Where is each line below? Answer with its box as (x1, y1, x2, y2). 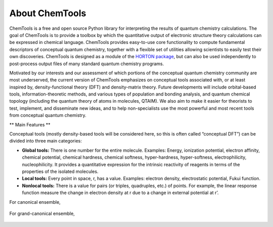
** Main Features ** (9, 121, 51, 127)
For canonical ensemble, (9, 199, 61, 205)
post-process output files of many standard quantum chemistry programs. (9, 61, 164, 67)
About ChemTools (9, 8, 86, 19)
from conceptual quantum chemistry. (9, 112, 87, 118)
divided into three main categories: (9, 138, 82, 144)
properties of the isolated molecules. (22, 168, 99, 174)
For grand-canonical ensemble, (9, 210, 75, 216)
